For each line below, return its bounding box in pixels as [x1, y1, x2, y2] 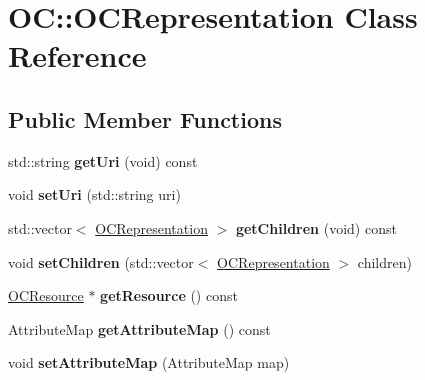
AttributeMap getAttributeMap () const [8, 318, 271, 339]
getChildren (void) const [235, 217, 397, 238]
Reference [8, 35, 147, 76]
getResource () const [100, 285, 238, 306]
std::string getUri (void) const [8, 150, 198, 171]
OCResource [8, 285, 84, 306]
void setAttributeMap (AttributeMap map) [8, 352, 290, 373]
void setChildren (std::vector [8, 251, 194, 272]
